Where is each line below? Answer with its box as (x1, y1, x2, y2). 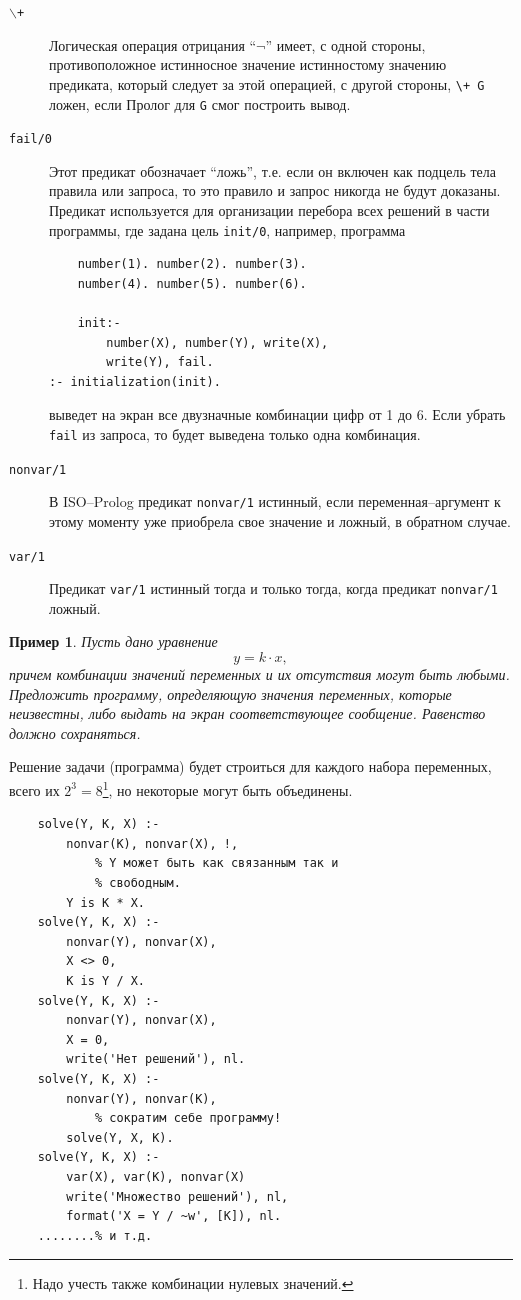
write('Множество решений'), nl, (66, 1189, 289, 1204)
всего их (9, 779, 60, 800)
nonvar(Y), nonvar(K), (66, 1091, 217, 1106)
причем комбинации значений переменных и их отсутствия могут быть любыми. (9, 664, 510, 685)
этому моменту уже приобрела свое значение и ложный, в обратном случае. (49, 510, 511, 531)
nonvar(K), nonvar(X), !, (66, 836, 239, 851)
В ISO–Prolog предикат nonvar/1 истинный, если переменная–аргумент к (49, 491, 501, 512)
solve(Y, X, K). (66, 1130, 174, 1145)
